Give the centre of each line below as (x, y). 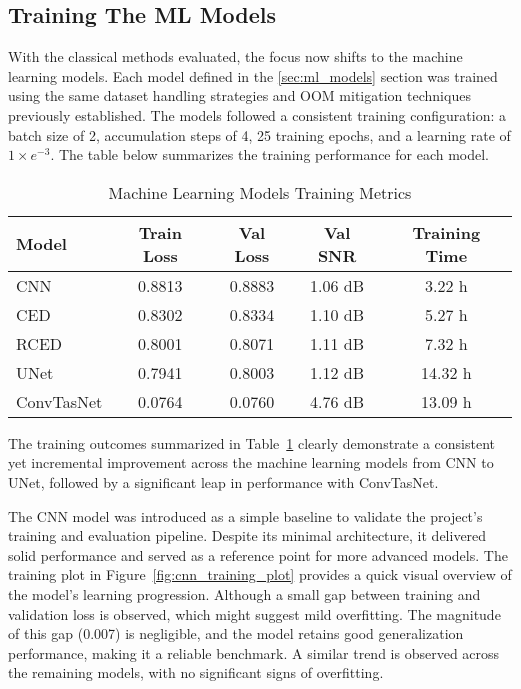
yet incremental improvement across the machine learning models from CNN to (251, 462)
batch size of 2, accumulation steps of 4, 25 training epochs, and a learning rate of (259, 134)
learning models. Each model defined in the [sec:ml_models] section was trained (253, 75)
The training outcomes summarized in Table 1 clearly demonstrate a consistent (252, 442)
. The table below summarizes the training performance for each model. (270, 154)
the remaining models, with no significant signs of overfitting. (196, 672)
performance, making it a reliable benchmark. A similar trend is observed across (254, 652)
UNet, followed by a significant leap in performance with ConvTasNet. (223, 481)
